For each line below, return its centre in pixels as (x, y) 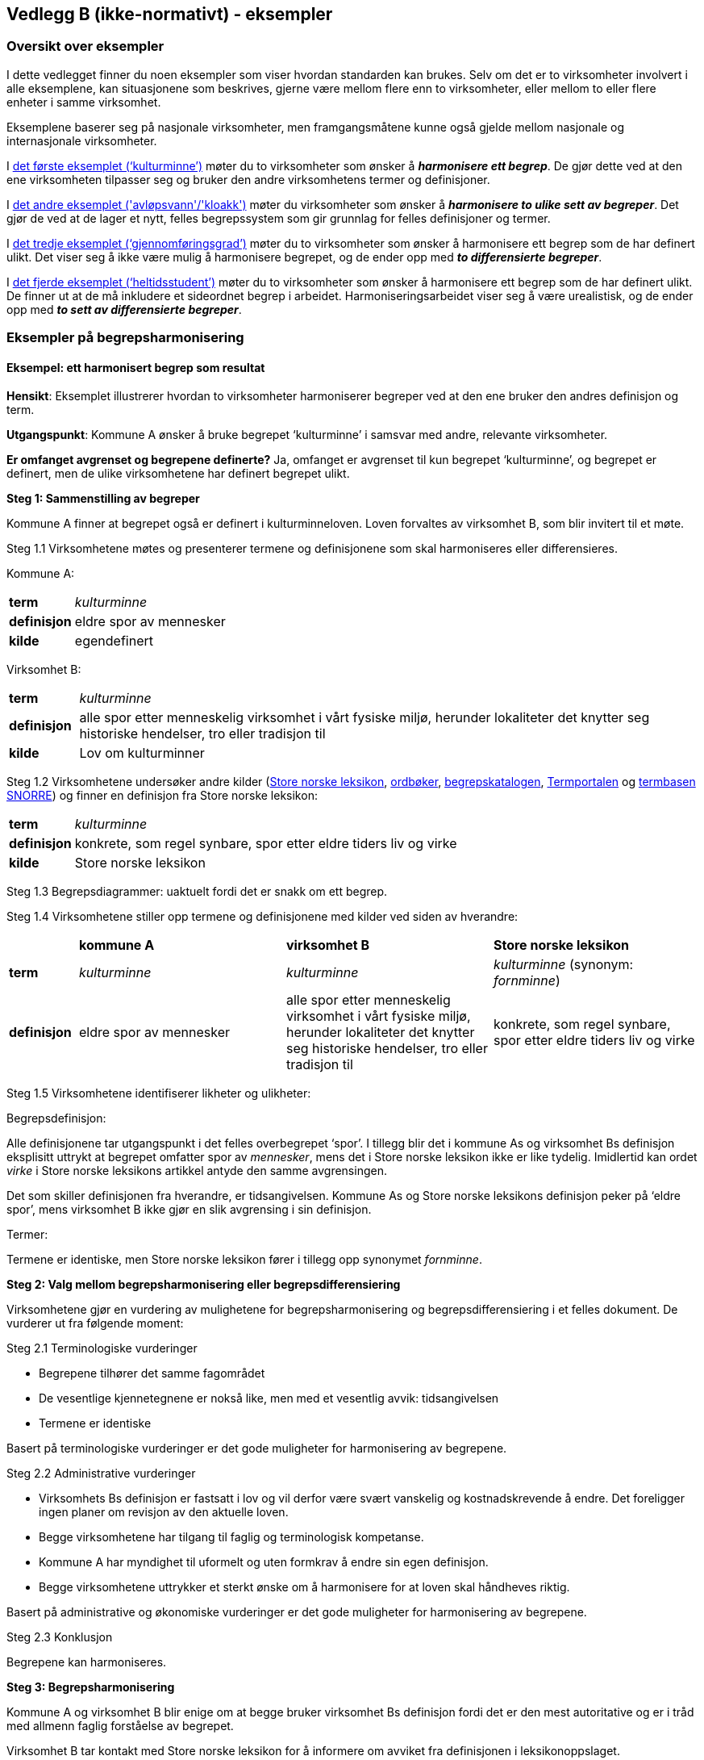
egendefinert (114, 641)
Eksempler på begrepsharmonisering (125, 338)
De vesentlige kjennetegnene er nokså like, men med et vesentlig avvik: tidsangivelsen (269, 1398)
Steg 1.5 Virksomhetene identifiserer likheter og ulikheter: (159, 1093)
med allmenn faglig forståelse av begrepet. (120, 1726)
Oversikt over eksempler (85, 46)
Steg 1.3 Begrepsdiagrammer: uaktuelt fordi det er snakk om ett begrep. (197, 892)
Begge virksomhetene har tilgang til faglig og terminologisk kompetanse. (231, 1537)
